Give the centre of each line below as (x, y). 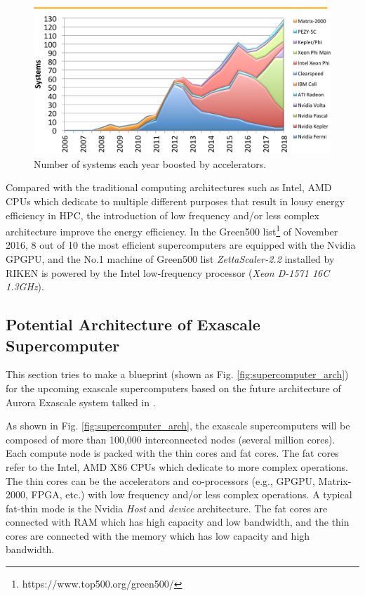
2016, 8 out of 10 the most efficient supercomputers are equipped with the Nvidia (181, 245)
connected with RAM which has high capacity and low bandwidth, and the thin (178, 522)
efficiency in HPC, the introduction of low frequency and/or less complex (162, 215)
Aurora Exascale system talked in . (81, 402)
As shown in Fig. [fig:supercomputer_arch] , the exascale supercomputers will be (178, 426)
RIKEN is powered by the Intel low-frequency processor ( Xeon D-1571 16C (168, 272)
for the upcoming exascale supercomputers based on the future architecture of (173, 388)
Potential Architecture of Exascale (133, 324)
